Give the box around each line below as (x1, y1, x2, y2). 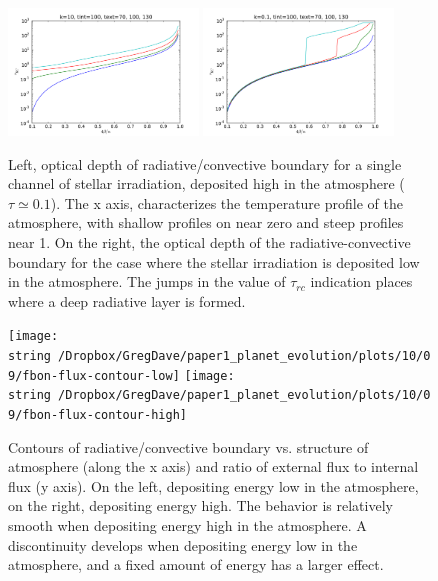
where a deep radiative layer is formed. (8, 290, 246, 311)
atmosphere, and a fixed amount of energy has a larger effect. (8, 554, 384, 575)
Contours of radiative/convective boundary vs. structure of (8, 436, 369, 457)
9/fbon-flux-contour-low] (8, 368, 180, 383)
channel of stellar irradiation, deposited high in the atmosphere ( (8, 173, 405, 194)
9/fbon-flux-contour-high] (8, 407, 187, 422)
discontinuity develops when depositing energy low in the (8, 534, 358, 555)
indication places (310, 271, 413, 292)
